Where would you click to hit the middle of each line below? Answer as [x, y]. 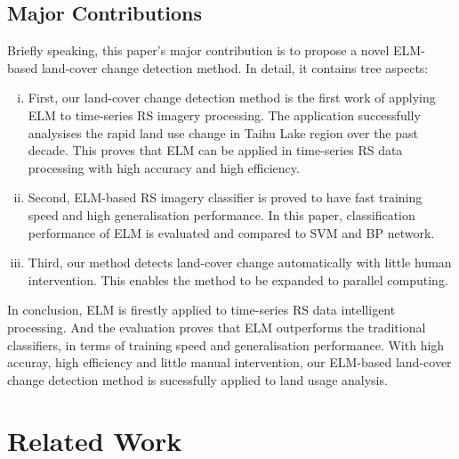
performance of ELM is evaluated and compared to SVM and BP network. [231, 232]
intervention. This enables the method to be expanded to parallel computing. [238, 279]
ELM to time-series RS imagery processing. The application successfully [224, 115]
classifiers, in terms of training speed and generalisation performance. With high [226, 344]
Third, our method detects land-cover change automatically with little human [240, 262]
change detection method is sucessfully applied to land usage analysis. [197, 379]
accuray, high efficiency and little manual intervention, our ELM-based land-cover [229, 362]
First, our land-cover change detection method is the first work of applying [232, 98]
